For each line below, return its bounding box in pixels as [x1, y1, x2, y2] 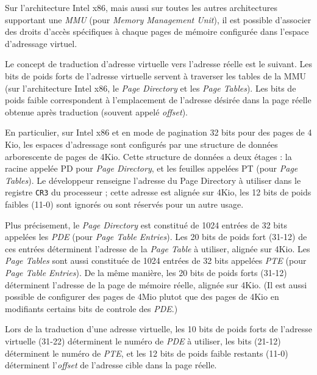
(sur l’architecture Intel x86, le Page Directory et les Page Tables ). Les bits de [5, 81, 296, 94]
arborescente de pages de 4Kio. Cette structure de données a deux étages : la [5, 150, 292, 162]
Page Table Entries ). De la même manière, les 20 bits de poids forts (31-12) [5, 266, 287, 279]
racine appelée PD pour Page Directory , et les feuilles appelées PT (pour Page [5, 162, 298, 175]
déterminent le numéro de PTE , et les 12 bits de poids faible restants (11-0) [5, 346, 288, 359]
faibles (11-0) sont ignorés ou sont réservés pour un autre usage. [5, 197, 244, 210]
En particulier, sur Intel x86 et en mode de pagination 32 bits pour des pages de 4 [5, 126, 312, 139]
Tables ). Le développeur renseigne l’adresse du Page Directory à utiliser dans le [5, 173, 301, 186]
